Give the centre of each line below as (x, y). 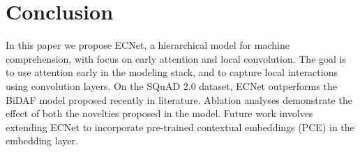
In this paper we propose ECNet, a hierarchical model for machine (148, 45)
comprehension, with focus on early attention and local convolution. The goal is (176, 58)
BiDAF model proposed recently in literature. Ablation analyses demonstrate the (179, 99)
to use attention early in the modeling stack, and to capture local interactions (172, 72)
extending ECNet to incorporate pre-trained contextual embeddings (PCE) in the (180, 127)
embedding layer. (42, 140)
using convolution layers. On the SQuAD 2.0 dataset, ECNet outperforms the (171, 85)
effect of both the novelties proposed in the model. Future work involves (159, 113)
